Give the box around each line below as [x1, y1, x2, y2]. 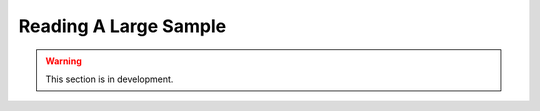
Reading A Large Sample [18, 15, 227, 37]
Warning [45, 55, 82, 67]
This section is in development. [45, 73, 174, 85]
